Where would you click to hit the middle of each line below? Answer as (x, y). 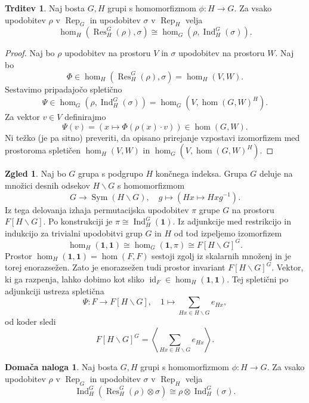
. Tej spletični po (258, 279)
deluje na (276, 173)
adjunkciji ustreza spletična (55, 290)
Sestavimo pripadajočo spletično (64, 89)
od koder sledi (30, 321)
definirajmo (85, 117)
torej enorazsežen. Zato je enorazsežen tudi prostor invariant (115, 267)
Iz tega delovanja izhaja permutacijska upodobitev (97, 209)
